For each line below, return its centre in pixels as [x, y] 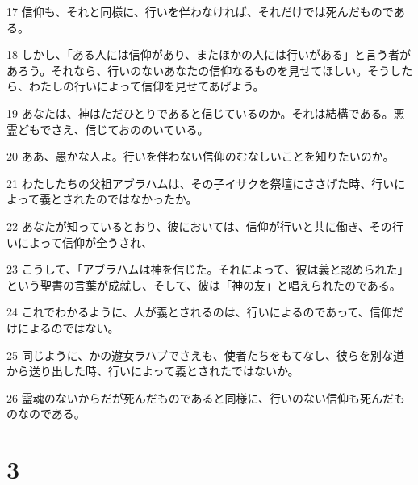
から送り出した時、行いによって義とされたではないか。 [153, 371]
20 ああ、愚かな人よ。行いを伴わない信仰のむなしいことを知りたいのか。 [201, 156]
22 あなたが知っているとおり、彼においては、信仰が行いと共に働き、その [199, 226]
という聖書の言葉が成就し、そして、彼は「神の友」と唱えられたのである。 [204, 284]
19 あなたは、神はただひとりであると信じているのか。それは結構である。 [200, 113]
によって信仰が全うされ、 [85, 242]
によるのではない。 [68, 327]
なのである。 [51, 414]
